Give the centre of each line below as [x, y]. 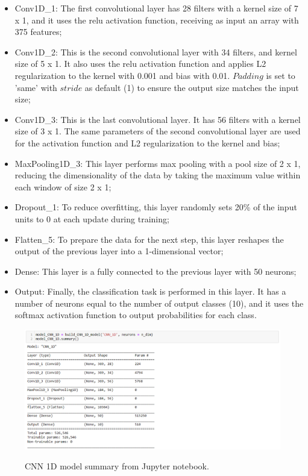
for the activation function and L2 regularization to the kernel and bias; [147, 142]
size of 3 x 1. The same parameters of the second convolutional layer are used [158, 131]
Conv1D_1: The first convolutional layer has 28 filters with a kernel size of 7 [156, 8]
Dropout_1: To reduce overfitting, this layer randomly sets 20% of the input [156, 207]
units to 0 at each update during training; [92, 218]
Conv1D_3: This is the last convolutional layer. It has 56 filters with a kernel [158, 119]
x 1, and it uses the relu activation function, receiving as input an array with [157, 20]
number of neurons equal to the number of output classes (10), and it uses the [159, 303]
